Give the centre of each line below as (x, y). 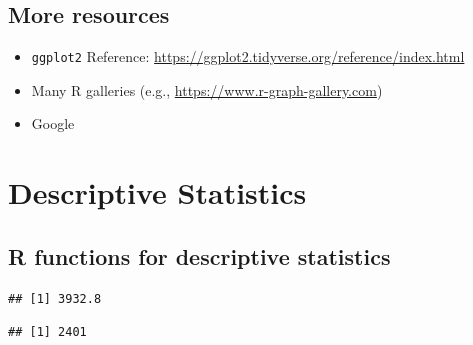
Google (53, 123)
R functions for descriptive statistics (199, 255)
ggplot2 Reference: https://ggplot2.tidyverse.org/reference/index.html (248, 56)
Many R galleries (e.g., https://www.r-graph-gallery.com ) (207, 89)
